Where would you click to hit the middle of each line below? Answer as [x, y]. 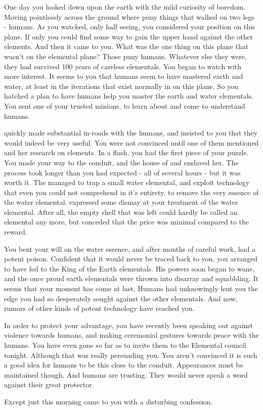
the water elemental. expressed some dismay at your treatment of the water [121, 202]
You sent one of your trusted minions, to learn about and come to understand [125, 105]
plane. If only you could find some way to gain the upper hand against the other [129, 36]
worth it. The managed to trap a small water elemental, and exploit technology [127, 182]
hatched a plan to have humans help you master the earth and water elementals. [129, 96]
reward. [16, 232]
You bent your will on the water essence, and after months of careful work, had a [130, 248]
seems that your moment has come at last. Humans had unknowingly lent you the [131, 288]
